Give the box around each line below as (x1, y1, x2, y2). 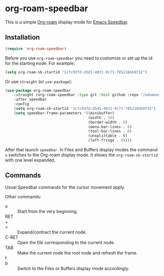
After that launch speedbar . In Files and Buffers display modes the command (5, 147, 158, 152)
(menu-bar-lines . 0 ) (88, 124, 132, 129)
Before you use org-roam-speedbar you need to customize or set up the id (5, 55, 153, 61)
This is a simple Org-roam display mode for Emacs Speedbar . (5, 19, 128, 25)
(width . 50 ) (88, 115, 115, 120)
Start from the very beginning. (17, 208, 78, 214)
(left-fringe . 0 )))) (88, 138, 132, 143)
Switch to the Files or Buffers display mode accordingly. (17, 265, 129, 271)
